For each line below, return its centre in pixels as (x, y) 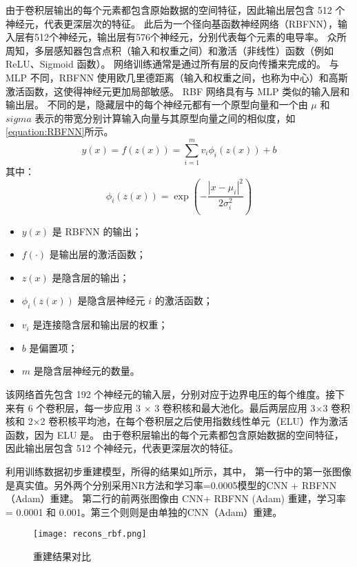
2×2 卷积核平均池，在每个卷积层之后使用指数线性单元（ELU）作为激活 (188, 421)
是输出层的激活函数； (98, 254)
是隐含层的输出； (91, 277)
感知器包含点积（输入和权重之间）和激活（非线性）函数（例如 (193, 50)
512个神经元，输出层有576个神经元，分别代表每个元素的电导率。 (179, 37)
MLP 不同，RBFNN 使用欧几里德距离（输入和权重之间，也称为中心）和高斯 (177, 77)
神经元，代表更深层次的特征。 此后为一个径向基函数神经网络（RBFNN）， (172, 23)
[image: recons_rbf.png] (90, 534)
